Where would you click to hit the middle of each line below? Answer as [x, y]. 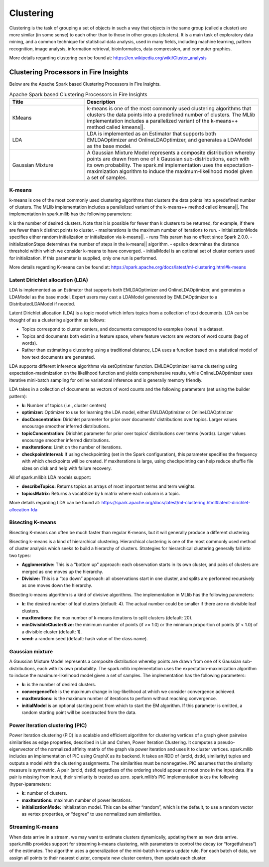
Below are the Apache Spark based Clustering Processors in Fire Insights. [85, 84]
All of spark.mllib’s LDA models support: [50, 477]
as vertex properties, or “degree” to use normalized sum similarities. [91, 814]
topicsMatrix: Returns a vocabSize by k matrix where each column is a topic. [101, 493]
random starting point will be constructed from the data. [79, 712]
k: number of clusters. [44, 793]
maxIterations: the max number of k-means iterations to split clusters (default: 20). [107, 617]
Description [101, 102]
